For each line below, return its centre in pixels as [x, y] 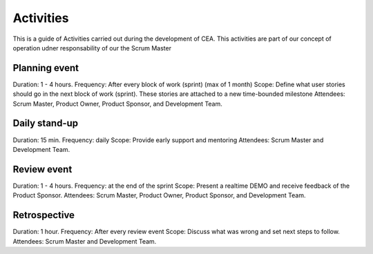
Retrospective [44, 215]
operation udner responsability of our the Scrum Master [92, 48]
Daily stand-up [46, 123]
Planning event [46, 68]
